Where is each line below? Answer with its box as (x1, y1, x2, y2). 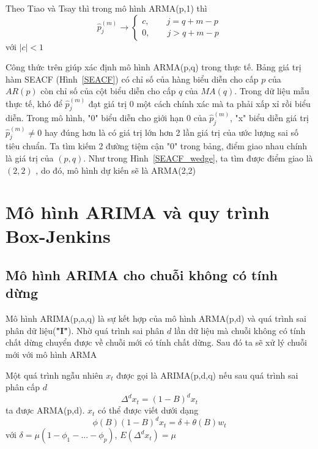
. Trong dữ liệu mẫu (234, 84, 309, 97)
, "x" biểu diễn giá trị (229, 111, 309, 124)
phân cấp (6, 380, 40, 393)
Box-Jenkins (6, 223, 111, 248)
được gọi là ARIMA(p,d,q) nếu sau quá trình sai (116, 368, 298, 381)
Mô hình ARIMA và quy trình (6, 199, 270, 224)
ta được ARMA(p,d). (6, 404, 85, 417)
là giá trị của (6, 151, 54, 164)
